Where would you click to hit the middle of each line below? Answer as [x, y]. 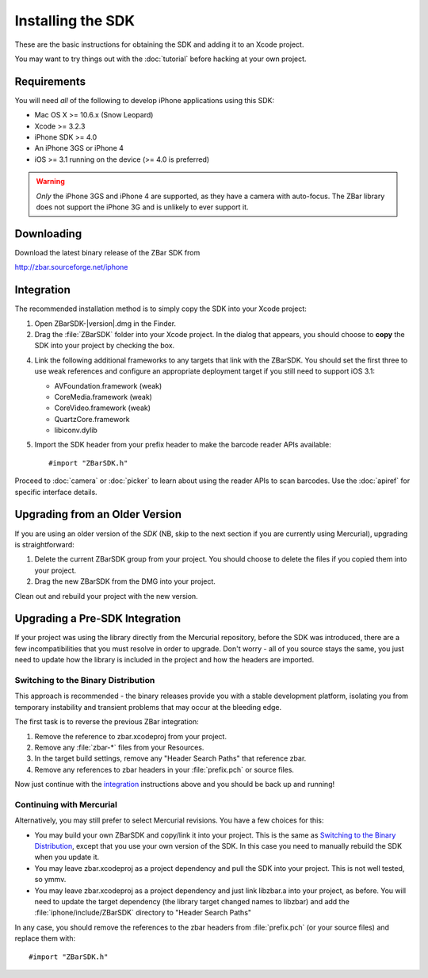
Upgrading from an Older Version [98, 514]
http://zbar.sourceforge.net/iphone [71, 267]
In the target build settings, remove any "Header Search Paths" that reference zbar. [170, 758]
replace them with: [45, 938]
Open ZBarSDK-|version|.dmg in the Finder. [105, 323]
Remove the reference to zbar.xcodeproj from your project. [131, 736]
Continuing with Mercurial [66, 804]
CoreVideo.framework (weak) [102, 408]
